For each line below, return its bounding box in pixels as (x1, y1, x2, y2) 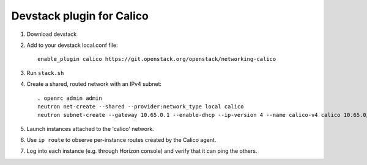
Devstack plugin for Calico (11, 9, 149, 23)
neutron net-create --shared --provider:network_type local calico (37, 103, 244, 110)
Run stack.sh (26, 69, 64, 76)
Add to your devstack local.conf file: (26, 41, 118, 49)
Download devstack (26, 30, 77, 38)
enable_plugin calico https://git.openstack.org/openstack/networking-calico (37, 55, 276, 63)
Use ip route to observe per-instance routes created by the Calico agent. (26, 136, 217, 144)
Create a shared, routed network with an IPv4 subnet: (26, 80, 162, 88)
